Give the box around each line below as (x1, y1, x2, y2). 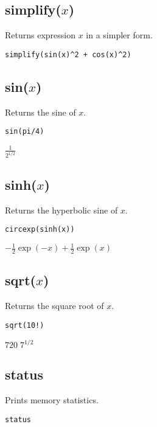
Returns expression (5, 29, 76, 41)
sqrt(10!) (5, 321, 44, 330)
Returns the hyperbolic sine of (5, 203, 118, 216)
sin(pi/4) (5, 127, 44, 136)
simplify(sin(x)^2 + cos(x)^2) (5, 50, 131, 59)
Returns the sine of (5, 105, 76, 118)
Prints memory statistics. (5, 394, 99, 406)
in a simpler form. (86, 29, 153, 41)
